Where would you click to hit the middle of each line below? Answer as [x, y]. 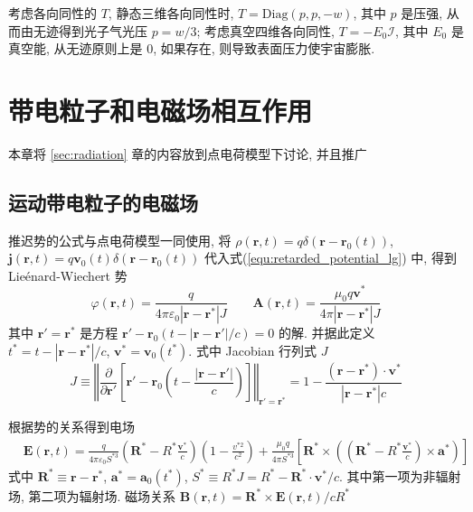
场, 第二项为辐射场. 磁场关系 [92, 495]
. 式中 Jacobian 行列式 [253, 350]
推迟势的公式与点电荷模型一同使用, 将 [120, 240]
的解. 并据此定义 [327, 333]
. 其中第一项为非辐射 [400, 475]
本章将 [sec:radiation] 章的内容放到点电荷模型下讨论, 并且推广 [188, 153]
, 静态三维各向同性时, [171, 13]
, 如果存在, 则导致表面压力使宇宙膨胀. [264, 48]
